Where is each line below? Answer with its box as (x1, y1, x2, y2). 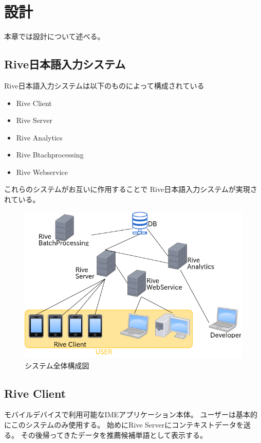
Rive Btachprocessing (16, 149, 84, 160)
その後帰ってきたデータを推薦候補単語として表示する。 (21, 429, 208, 440)
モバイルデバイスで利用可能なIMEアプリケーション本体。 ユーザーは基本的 (4, 409, 258, 420)
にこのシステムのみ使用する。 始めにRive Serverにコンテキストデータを (4, 419, 244, 430)
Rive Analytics (16, 132, 63, 143)
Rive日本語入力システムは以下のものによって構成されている (4, 80, 204, 91)
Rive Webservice (16, 166, 68, 177)
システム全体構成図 (25, 360, 89, 370)
